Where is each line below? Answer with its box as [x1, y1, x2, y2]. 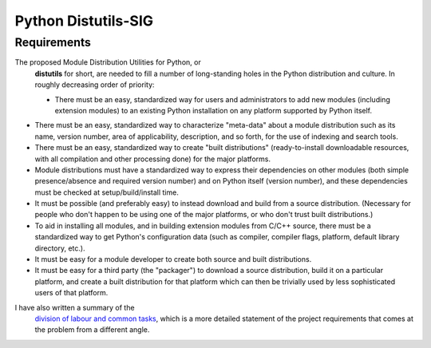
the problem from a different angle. [34, 325, 150, 334]
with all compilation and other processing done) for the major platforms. [34, 154, 271, 164]
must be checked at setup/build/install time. [34, 188, 179, 197]
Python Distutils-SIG [14, 12, 154, 30]
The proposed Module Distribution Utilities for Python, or [14, 57, 201, 67]
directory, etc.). [34, 243, 85, 253]
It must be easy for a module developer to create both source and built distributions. [34, 255, 312, 264]
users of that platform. [34, 288, 109, 298]
